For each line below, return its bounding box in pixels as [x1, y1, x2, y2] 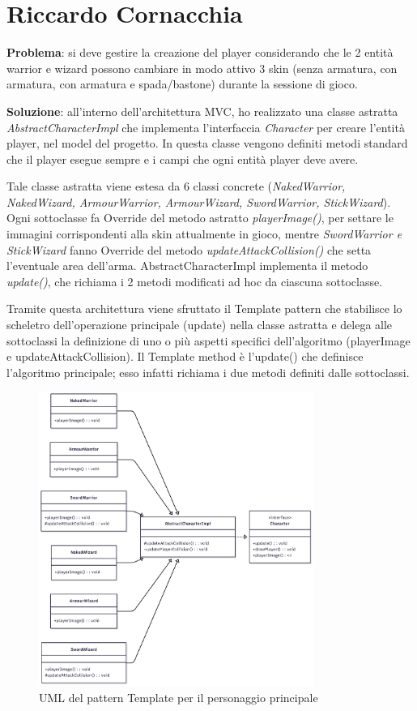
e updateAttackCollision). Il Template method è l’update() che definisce [6, 348, 364, 365]
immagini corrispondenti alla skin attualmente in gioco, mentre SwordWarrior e [6, 225, 402, 242]
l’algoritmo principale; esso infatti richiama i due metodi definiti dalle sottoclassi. [6, 363, 410, 380]
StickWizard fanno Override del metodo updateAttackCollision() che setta [6, 241, 372, 258]
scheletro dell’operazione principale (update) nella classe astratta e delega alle [6, 316, 393, 333]
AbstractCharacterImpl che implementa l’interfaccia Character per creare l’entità [6, 118, 405, 135]
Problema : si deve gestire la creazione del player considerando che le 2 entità [6, 44, 394, 61]
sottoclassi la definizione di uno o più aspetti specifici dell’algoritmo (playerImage [6, 332, 411, 349]
